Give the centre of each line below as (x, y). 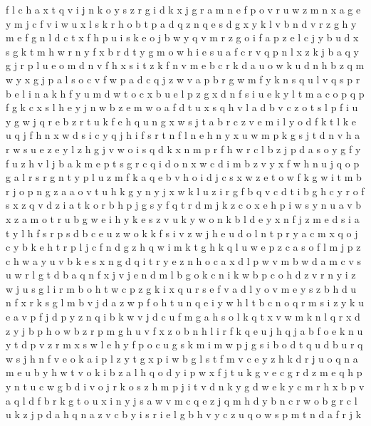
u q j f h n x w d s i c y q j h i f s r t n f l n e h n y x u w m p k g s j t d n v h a (183, 135)
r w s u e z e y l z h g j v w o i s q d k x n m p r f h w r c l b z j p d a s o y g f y (183, 149)
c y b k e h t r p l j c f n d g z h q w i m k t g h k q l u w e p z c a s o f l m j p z (183, 247)
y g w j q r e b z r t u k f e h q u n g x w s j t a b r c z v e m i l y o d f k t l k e (181, 121)
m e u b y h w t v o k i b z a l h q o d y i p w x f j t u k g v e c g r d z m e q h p (184, 372)
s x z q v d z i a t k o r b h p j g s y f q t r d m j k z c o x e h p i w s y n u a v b (184, 205)
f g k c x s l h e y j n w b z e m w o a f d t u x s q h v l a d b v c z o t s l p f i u (182, 107)
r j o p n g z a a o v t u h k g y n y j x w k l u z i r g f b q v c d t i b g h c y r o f (185, 191)
